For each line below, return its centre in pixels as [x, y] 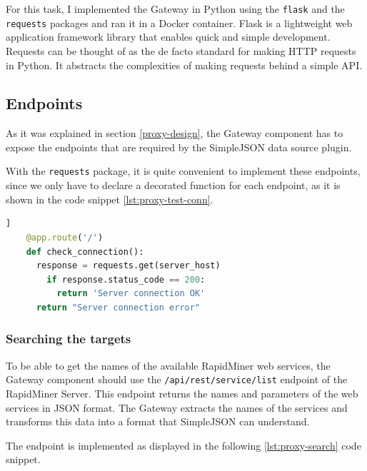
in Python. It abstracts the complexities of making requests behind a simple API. [184, 65]
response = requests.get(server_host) [128, 266]
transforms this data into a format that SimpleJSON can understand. [158, 421]
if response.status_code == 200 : [126, 279]
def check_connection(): [85, 252]
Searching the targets [69, 339]
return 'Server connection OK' [131, 294]
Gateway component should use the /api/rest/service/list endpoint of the [177, 379]
